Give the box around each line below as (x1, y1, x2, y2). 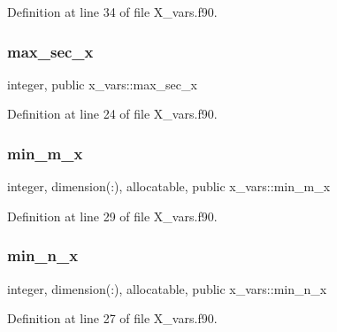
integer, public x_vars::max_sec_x (7, 74, 197, 93)
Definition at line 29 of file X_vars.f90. (7, 206, 218, 225)
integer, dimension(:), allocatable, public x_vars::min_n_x (7, 279, 327, 297)
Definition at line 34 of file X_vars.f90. (7, 3, 218, 20)
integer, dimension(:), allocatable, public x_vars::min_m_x (7, 177, 331, 196)
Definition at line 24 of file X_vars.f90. (7, 104, 218, 123)
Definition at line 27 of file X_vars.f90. (7, 309, 218, 328)
